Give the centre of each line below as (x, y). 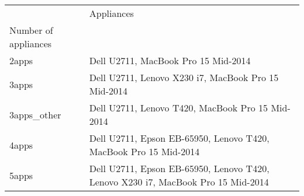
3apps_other (35, 114)
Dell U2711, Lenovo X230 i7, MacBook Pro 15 (184, 77)
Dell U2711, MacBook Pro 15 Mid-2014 (170, 60)
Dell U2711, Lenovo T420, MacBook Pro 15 (179, 108)
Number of (31, 30)
